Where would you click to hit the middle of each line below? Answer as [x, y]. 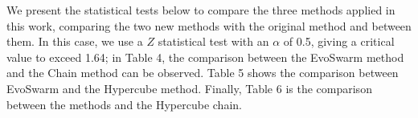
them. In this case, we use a [75, 41]
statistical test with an [213, 41]
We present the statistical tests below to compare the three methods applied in [201, 10]
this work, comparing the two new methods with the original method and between [209, 25]
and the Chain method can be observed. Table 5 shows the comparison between [203, 73]
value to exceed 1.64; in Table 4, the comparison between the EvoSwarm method [205, 57]
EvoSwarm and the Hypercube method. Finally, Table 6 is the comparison [189, 88]
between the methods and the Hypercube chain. [124, 104]
